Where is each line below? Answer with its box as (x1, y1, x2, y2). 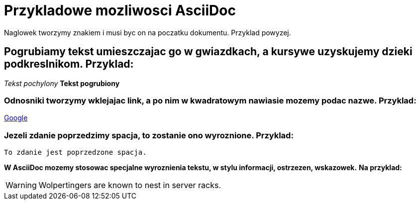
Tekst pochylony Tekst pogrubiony (4, 79, 120, 88)
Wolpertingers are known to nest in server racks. (38, 180, 221, 191)
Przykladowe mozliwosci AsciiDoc (4, 2, 236, 19)
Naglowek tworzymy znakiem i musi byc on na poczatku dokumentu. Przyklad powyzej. (4, 28, 291, 37)
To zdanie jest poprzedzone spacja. (4, 148, 147, 157)
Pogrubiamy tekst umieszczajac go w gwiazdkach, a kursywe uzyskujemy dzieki (4, 45, 413, 58)
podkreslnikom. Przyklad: (4, 58, 134, 71)
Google (4, 113, 28, 122)
